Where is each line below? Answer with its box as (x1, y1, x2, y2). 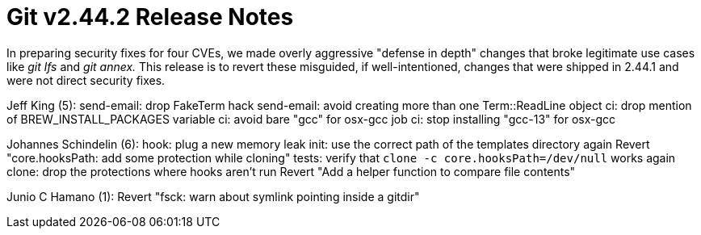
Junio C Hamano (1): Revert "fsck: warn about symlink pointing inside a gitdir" (6, 189, 420, 204)
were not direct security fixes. (6, 73, 166, 87)
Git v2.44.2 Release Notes (6, 3, 294, 31)
